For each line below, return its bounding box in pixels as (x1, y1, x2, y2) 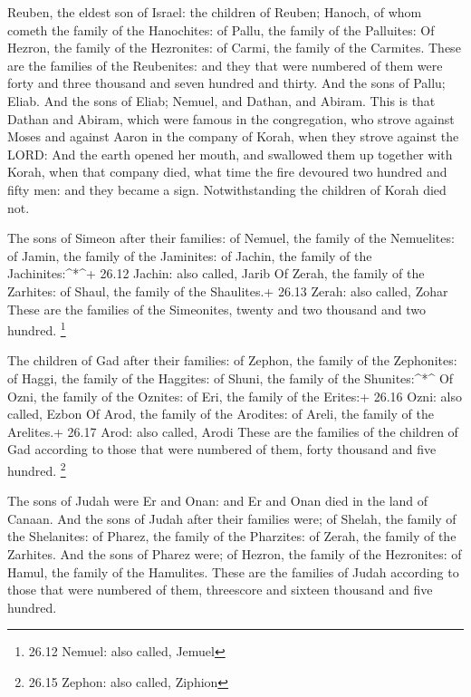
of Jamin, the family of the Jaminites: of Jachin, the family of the (7, 246, 372, 265)
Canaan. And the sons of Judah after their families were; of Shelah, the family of (7, 508, 457, 528)
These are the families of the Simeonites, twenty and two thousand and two (7, 299, 426, 318)
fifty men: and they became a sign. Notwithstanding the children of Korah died (7, 179, 447, 198)
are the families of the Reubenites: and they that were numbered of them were (7, 55, 443, 74)
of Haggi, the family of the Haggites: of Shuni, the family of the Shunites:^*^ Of (7, 368, 454, 387)
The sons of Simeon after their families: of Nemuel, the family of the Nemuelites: (7, 228, 455, 247)
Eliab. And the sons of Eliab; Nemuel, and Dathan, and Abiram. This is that (7, 91, 436, 110)
